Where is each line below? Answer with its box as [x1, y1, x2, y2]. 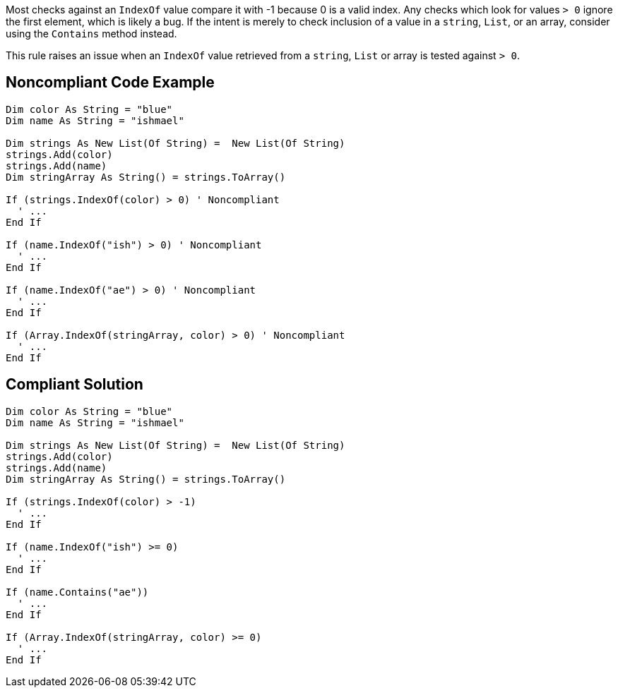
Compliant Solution [6, 375, 143, 394]
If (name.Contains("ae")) [6, 586, 149, 598]
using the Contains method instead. [6, 28, 177, 40]
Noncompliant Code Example [6, 73, 215, 92]
